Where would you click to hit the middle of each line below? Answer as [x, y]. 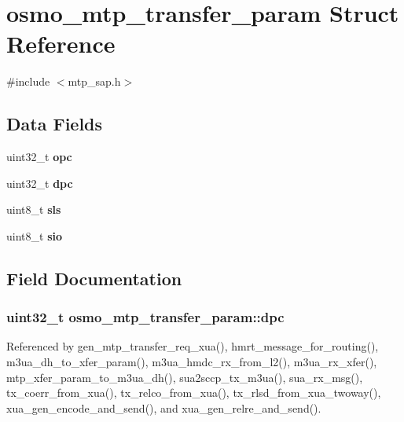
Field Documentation [94, 278]
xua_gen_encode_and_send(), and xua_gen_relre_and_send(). [164, 407]
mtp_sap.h [94, 81]
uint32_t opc [39, 157]
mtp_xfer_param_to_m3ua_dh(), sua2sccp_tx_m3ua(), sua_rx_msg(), [185, 377]
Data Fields [55, 124]
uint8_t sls [34, 209]
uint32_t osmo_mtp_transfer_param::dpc [145, 317]
